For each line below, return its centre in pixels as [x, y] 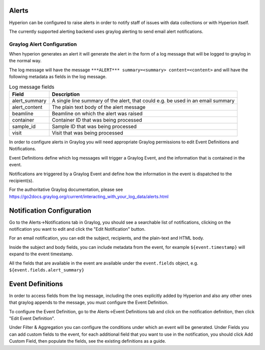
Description [66, 94]
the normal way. [25, 61]
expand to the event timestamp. [41, 254]
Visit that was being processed [88, 133]
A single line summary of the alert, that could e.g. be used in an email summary [143, 101]
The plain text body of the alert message [99, 107]
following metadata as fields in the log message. [58, 77]
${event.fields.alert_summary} [47, 270]
